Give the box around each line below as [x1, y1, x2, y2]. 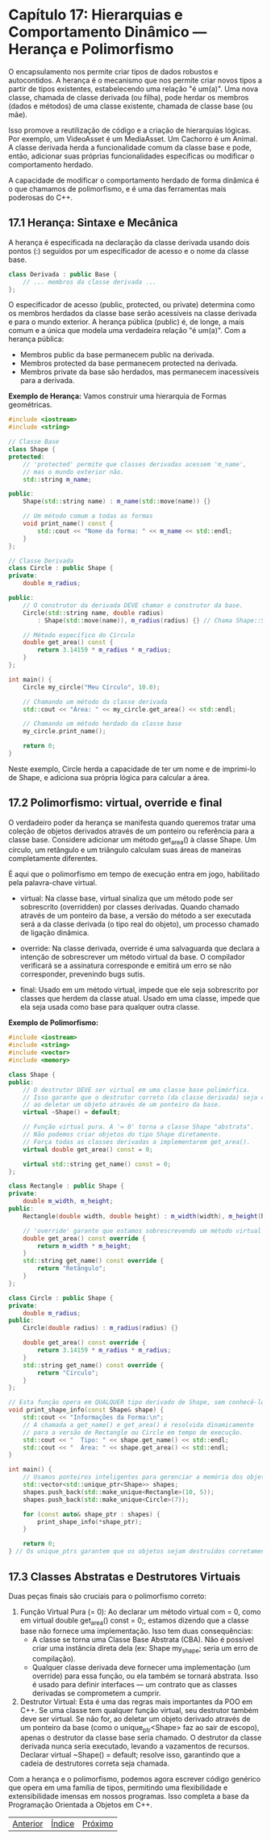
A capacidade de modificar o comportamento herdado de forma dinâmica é [8, 175, 260, 185]
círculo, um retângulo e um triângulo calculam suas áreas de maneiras [8, 845, 242, 855]
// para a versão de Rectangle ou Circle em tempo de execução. [23, 1429, 244, 1437]
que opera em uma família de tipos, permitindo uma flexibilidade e [8, 1783, 228, 1792]
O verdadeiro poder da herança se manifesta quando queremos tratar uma [8, 817, 256, 827]
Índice [51, 1818, 75, 1829]
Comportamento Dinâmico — [8, 23, 207, 41]
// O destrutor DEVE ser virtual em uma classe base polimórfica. [23, 1086, 251, 1094]
